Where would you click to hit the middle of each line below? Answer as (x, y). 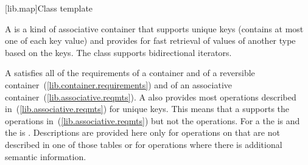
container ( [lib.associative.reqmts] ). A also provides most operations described (151, 97)
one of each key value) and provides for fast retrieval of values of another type (150, 40)
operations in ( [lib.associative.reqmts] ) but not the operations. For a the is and (152, 120)
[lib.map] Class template (49, 8)
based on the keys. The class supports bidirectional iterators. (118, 52)
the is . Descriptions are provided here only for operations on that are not (142, 132)
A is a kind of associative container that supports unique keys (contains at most (154, 28)
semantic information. (46, 156)
